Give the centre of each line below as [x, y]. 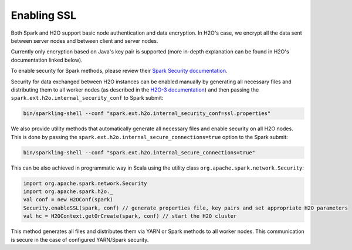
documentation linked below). [47, 60]
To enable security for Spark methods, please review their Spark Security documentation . [119, 71]
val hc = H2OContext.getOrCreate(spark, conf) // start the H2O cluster [130, 216]
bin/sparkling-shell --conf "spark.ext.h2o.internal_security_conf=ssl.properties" [147, 114]
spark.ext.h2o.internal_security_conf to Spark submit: [87, 98]
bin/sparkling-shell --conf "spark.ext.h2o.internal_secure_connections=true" [139, 152]
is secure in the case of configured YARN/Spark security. [80, 239]
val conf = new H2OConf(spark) [68, 200]
